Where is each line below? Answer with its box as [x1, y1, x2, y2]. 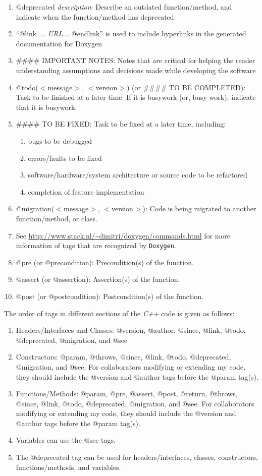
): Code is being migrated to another [142, 203, 256, 214]
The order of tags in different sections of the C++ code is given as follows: [4, 308, 235, 318]
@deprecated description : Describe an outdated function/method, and [16, 2, 232, 12]
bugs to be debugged [28, 135, 92, 146]
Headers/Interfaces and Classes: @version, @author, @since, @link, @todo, [16, 325, 246, 335]
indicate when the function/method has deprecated [16, 11, 174, 22]
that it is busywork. [16, 101, 77, 112]
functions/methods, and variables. [16, 461, 121, 472]
